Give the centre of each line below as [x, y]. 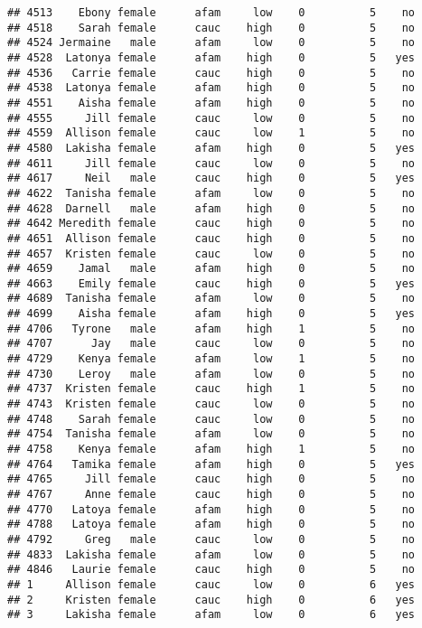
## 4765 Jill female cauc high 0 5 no [211, 479]
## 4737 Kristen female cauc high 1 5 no [211, 389]
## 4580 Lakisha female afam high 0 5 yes [211, 148]
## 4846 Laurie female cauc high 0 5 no [211, 570]
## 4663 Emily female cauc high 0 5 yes [211, 283]
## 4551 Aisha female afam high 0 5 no [211, 103]
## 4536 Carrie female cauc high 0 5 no [211, 73]
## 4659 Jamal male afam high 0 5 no [211, 269]
